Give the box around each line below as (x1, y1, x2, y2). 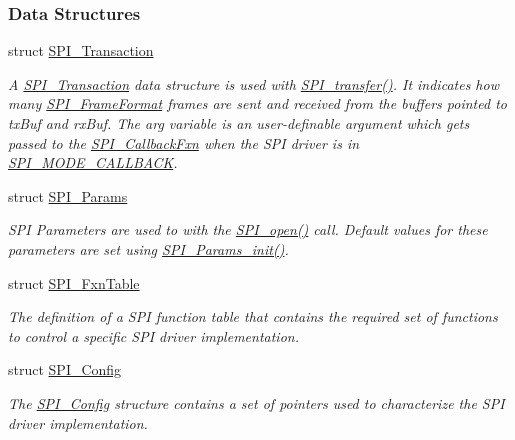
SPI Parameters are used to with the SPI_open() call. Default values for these (8, 219, 488, 240)
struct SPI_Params (8, 185, 128, 206)
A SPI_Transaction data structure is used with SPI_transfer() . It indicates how (8, 73, 499, 94)
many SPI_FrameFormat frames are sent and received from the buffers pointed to (8, 93, 507, 114)
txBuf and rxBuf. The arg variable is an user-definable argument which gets (8, 113, 470, 133)
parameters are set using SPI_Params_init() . (8, 238, 289, 259)
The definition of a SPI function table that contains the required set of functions (8, 306, 498, 327)
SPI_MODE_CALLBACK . (8, 152, 178, 173)
